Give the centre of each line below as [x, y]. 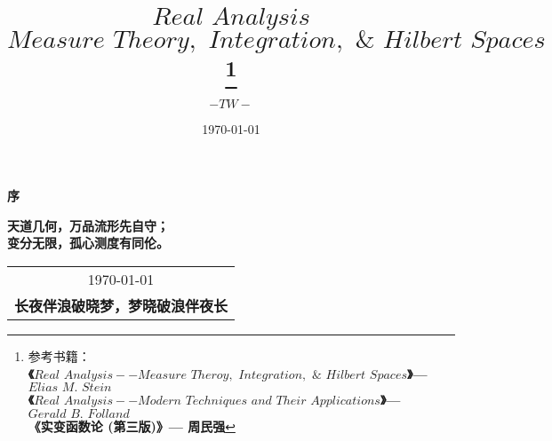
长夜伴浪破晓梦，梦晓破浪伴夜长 [121, 305]
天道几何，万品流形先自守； [88, 225]
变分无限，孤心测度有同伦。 [88, 243]
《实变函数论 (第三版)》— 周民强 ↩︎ [132, 425]
